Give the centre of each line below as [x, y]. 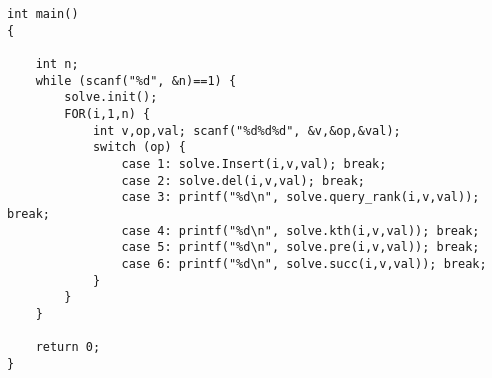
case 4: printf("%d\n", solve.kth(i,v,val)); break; [300, 230]
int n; [57, 63]
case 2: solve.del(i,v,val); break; [243, 180]
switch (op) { [139, 147]
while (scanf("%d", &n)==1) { [136, 80]
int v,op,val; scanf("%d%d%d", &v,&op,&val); [246, 130]
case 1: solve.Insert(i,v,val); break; [254, 163]
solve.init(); [111, 97]
